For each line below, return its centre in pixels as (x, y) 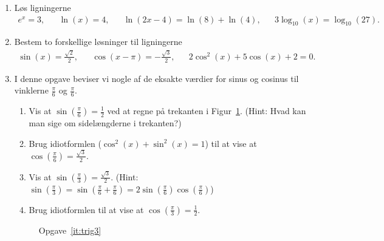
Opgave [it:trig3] (70, 230)
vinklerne (31, 90)
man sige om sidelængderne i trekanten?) (105, 123)
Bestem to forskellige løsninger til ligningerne (98, 42)
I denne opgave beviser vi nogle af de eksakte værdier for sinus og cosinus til (156, 78)
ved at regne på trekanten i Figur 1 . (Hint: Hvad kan (207, 110)
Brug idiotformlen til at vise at (86, 209)
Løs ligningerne (43, 7)
